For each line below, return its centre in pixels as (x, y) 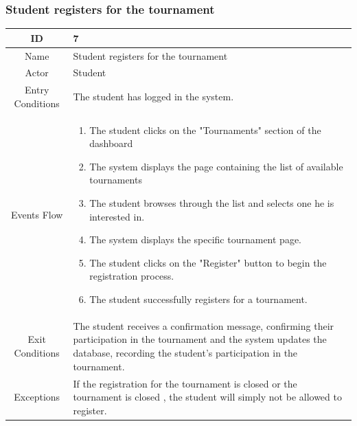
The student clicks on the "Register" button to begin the (208, 262)
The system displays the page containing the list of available (216, 166)
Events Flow (37, 214)
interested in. (117, 216)
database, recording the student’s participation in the (185, 353)
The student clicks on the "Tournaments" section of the (205, 130)
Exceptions (37, 397)
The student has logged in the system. (153, 97)
